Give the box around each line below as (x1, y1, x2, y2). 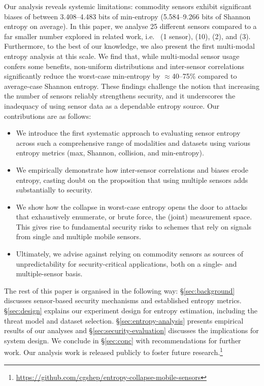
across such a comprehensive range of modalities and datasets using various (16, 137, 251, 148)
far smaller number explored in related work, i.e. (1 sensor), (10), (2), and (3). (4, 30, 251, 41)
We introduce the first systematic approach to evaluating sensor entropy (16, 127, 241, 138)
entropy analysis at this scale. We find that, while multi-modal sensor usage (4, 50, 240, 61)
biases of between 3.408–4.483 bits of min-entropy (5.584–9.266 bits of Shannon (4, 11, 251, 21)
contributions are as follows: (4, 110, 91, 121)
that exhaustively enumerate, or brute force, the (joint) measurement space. (16, 211, 252, 222)
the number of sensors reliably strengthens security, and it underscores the (4, 90, 236, 101)
